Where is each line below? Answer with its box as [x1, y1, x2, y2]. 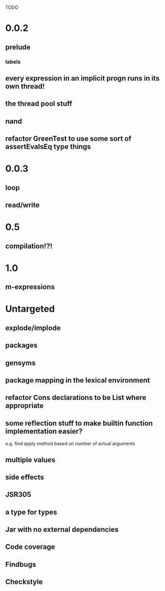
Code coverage [5, 543, 55, 551]
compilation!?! [5, 241, 53, 251]
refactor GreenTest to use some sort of [5, 135, 132, 143]
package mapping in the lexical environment [5, 376, 150, 385]
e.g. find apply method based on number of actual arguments [5, 441, 135, 447]
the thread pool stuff [5, 100, 73, 108]
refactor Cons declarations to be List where [5, 393, 147, 402]
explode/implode [5, 323, 61, 332]
